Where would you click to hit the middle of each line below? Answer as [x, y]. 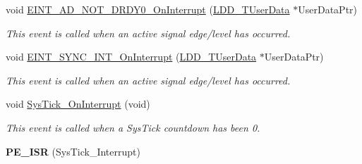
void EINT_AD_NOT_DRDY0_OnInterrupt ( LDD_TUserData [148, 9]
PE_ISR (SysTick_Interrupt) [73, 151]
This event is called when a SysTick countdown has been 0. [133, 127]
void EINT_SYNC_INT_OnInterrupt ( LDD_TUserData [131, 57]
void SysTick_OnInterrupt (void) [78, 104]
